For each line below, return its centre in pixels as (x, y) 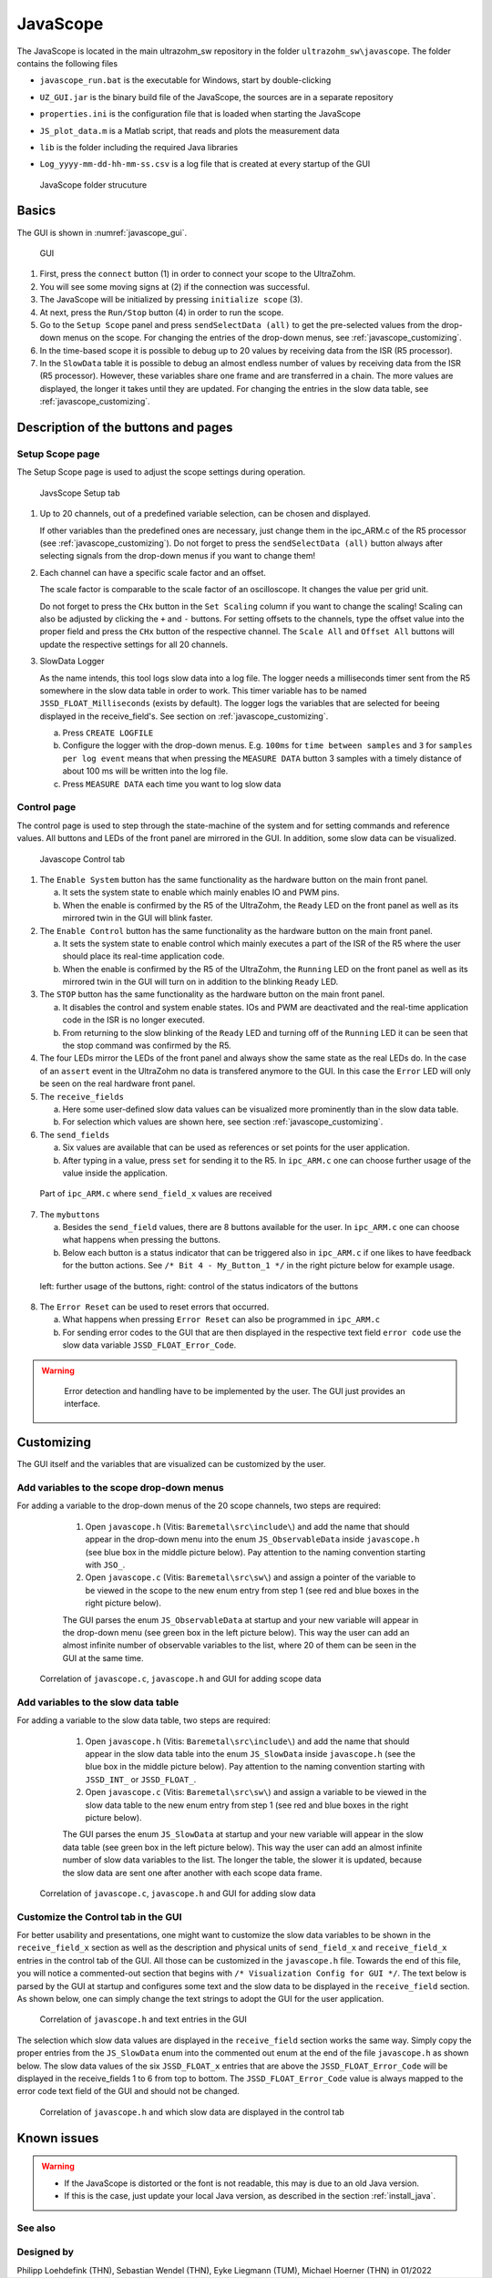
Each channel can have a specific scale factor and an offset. (153, 572)
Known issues (58, 2138)
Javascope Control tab (82, 859)
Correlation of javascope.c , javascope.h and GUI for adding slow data (178, 1893)
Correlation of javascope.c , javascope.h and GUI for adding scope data (181, 1679)
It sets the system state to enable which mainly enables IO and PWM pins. (201, 892)
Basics (36, 211)
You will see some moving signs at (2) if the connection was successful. (175, 286)
